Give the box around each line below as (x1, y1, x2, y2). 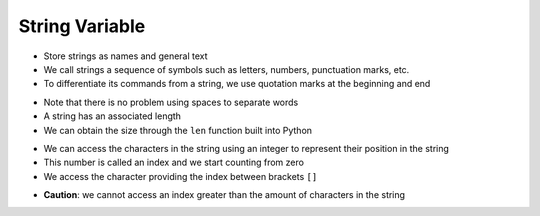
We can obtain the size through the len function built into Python (43, 124, 313, 136)
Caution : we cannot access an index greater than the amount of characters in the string (43, 189, 405, 201)
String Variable (18, 15, 146, 37)
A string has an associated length (43, 110, 182, 122)
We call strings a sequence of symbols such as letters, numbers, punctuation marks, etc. (43, 63, 410, 75)
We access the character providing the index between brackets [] (43, 170, 318, 182)
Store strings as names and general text (43, 50, 209, 62)
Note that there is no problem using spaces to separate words (43, 96, 299, 108)
